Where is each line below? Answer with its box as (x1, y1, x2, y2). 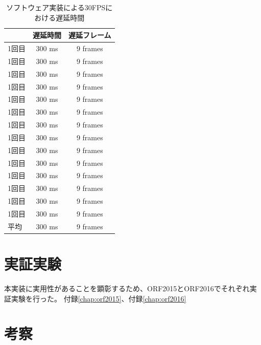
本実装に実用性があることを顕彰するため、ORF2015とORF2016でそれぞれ (4, 283, 250, 294)
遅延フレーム (68, 30, 111, 40)
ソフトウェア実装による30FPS (6, 2, 106, 12)
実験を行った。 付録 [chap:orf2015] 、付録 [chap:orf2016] (11, 293, 186, 304)
